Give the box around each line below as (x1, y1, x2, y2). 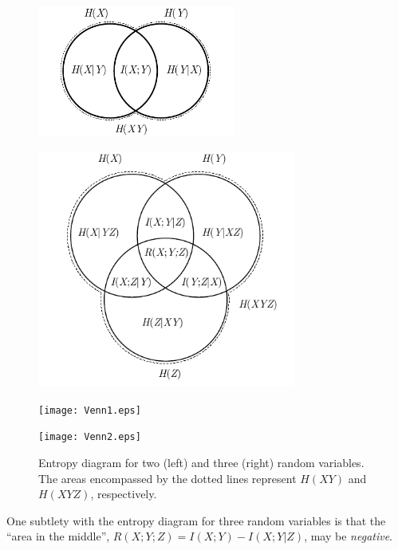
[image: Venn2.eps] (38, 431, 141, 443)
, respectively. (90, 485, 157, 502)
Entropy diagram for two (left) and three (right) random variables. (38, 454, 365, 471)
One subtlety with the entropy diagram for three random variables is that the (6, 512, 386, 528)
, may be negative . (304, 528, 393, 544)
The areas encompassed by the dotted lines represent (38, 469, 297, 486)
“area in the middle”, (6, 528, 110, 544)
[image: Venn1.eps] (38, 404, 141, 416)
